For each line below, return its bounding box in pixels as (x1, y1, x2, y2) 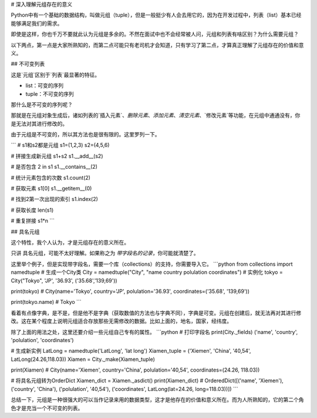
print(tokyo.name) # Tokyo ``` (11, 299, 82, 306)
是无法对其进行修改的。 (11, 120, 68, 127)
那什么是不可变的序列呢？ (11, 101, 73, 108)
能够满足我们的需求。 (11, 19, 63, 26)
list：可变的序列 (25, 82, 64, 89)
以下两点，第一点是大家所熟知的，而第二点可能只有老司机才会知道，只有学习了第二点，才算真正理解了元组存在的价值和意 (11, 41, 304, 48)
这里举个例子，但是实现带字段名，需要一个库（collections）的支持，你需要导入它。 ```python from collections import (11, 260, 293, 267)
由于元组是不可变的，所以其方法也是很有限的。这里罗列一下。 (11, 131, 160, 138)
